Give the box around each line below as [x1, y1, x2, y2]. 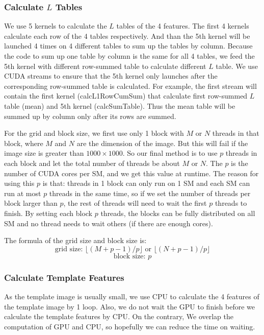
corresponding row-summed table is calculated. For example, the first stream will [4, 80, 257, 91]
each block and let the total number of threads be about [4, 157, 180, 168]
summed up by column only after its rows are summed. [4, 110, 176, 121]
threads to [215, 198, 247, 208]
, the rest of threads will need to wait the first [63, 198, 207, 208]
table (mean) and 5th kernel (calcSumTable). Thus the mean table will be [4, 100, 235, 111]
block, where [4, 137, 43, 148]
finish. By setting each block [4, 207, 93, 218]
